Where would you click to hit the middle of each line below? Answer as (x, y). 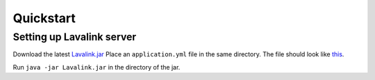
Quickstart (44, 18)
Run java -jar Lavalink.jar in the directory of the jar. (97, 67)
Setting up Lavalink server (75, 37)
